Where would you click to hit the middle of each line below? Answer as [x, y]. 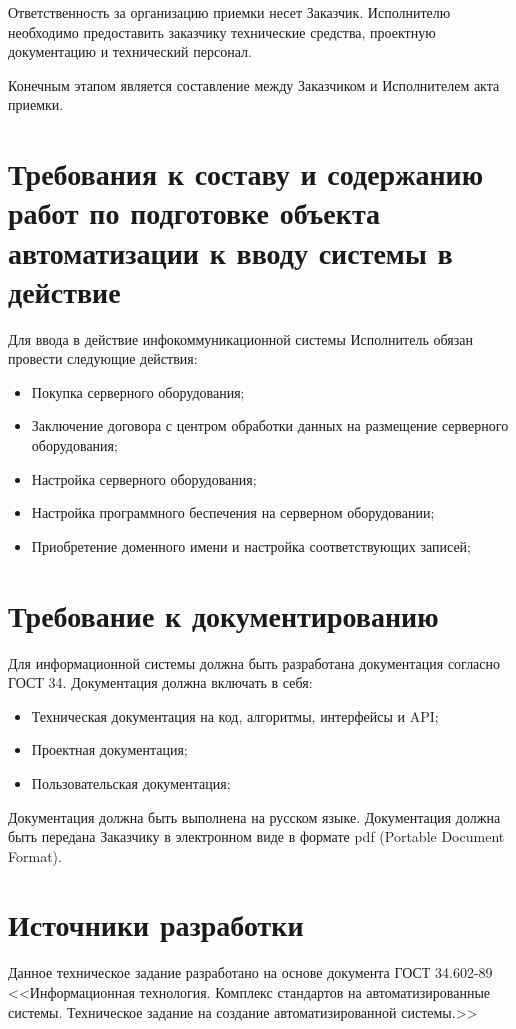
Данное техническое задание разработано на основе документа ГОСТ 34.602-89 [250, 972]
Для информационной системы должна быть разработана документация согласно [254, 662]
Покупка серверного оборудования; [138, 391]
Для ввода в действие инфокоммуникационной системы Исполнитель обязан [240, 338]
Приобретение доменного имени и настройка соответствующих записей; [251, 545]
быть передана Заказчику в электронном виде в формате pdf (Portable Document [256, 836]
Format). [35, 855]
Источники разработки [156, 924]
